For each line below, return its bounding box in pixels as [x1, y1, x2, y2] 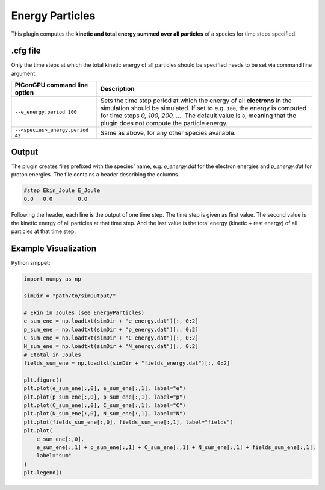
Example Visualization [11, 244, 96, 254]
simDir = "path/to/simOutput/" [23, 292, 117, 299]
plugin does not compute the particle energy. [100, 119, 228, 128]
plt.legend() [23, 470, 63, 476]
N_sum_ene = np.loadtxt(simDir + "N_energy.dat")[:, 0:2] [23, 343, 199, 350]
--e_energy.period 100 [14, 108, 78, 115]
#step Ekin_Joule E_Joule [23, 187, 101, 194]
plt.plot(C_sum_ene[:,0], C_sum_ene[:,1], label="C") [23, 402, 186, 409]
